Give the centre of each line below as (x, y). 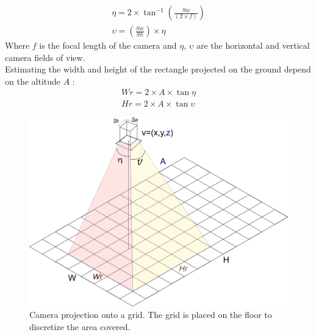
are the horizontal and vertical (253, 45)
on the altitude (33, 81)
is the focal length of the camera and (108, 45)
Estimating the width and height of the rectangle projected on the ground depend (158, 69)
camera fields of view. (45, 57)
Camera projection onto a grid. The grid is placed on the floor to (151, 315)
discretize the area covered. (80, 326)
